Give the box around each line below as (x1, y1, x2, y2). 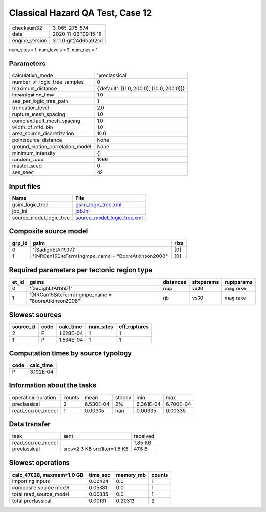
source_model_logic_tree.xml (75, 214, 143, 221)
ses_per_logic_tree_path (12, 98, 68, 105)
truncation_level (12, 104, 49, 111)
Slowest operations (9, 458, 70, 467)
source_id (12, 323, 36, 330)
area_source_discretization (12, 130, 74, 137)
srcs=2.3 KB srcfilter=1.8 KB (63, 446, 129, 452)
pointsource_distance (12, 137, 62, 144)
